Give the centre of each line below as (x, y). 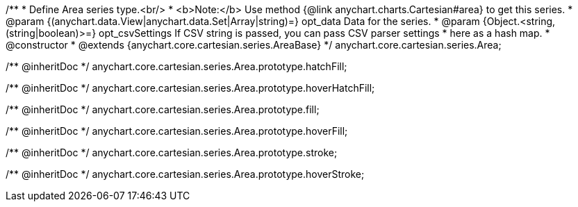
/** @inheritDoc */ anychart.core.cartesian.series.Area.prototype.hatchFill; (176, 66)
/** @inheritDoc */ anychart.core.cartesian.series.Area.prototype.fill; (163, 109)
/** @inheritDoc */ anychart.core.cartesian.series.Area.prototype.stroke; (172, 152)
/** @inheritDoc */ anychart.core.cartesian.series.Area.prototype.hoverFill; (177, 131)
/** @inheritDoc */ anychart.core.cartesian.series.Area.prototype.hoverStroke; (185, 174)
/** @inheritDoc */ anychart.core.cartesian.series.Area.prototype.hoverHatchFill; (190, 88)
